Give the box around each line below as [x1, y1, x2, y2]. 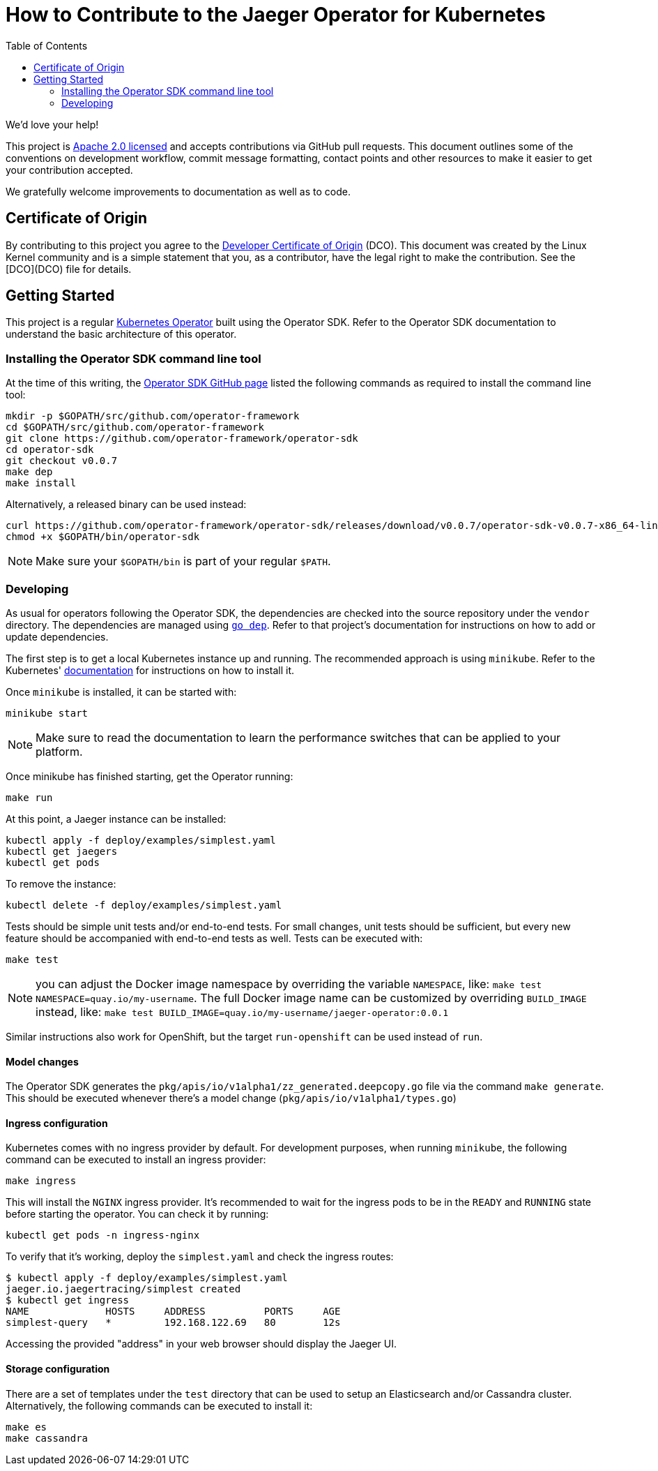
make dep [6, 466, 53, 478]
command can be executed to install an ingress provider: [6, 1153, 266, 1166]
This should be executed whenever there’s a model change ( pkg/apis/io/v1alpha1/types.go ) [6, 1092, 457, 1105]
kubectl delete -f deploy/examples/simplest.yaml [6, 899, 282, 911]
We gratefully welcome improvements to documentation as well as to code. [6, 185, 351, 197]
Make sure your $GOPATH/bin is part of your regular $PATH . [36, 554, 331, 569]
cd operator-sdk [6, 444, 94, 456]
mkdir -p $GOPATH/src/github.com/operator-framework [6, 410, 300, 422]
